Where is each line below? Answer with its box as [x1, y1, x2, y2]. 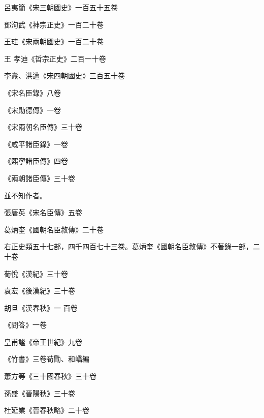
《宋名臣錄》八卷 [4, 87, 61, 98]
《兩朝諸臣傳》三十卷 [4, 172, 75, 183]
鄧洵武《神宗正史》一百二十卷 [4, 19, 104, 29]
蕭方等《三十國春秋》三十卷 [4, 371, 96, 381]
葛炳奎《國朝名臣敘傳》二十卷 [4, 224, 104, 234]
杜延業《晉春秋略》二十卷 [4, 405, 89, 415]
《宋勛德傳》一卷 [4, 104, 61, 115]
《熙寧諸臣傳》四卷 [4, 156, 68, 166]
